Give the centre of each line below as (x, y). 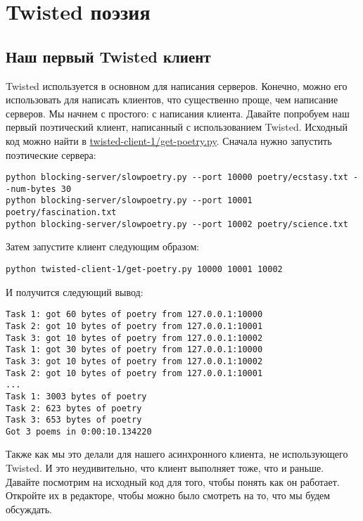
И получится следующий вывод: (75, 291)
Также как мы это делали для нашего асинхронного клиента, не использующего (177, 454)
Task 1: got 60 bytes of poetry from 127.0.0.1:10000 (134, 315)
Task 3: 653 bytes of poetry (74, 420)
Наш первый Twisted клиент (108, 56)
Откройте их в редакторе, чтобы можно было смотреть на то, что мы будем (168, 495)
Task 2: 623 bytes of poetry (74, 408)
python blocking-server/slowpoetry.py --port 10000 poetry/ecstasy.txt (177, 178)
